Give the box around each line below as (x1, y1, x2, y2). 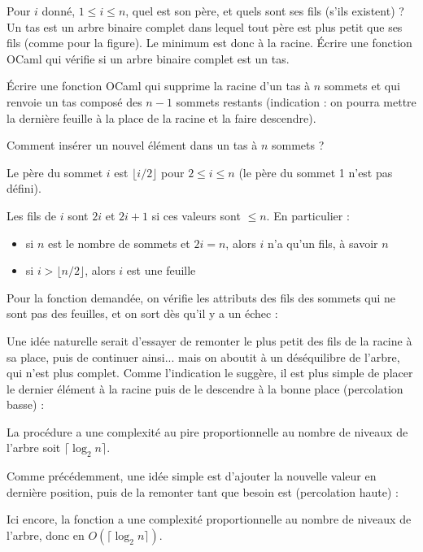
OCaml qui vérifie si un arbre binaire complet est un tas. (7, 50, 290, 67)
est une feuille (126, 262, 196, 279)
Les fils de (7, 206, 56, 224)
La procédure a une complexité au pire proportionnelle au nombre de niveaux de (7, 423, 408, 440)
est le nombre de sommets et (47, 234, 190, 251)
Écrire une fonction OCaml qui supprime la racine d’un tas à (7, 77, 311, 94)
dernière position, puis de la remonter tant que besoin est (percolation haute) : (7, 483, 399, 500)
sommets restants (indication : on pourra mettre (176, 93, 416, 110)
